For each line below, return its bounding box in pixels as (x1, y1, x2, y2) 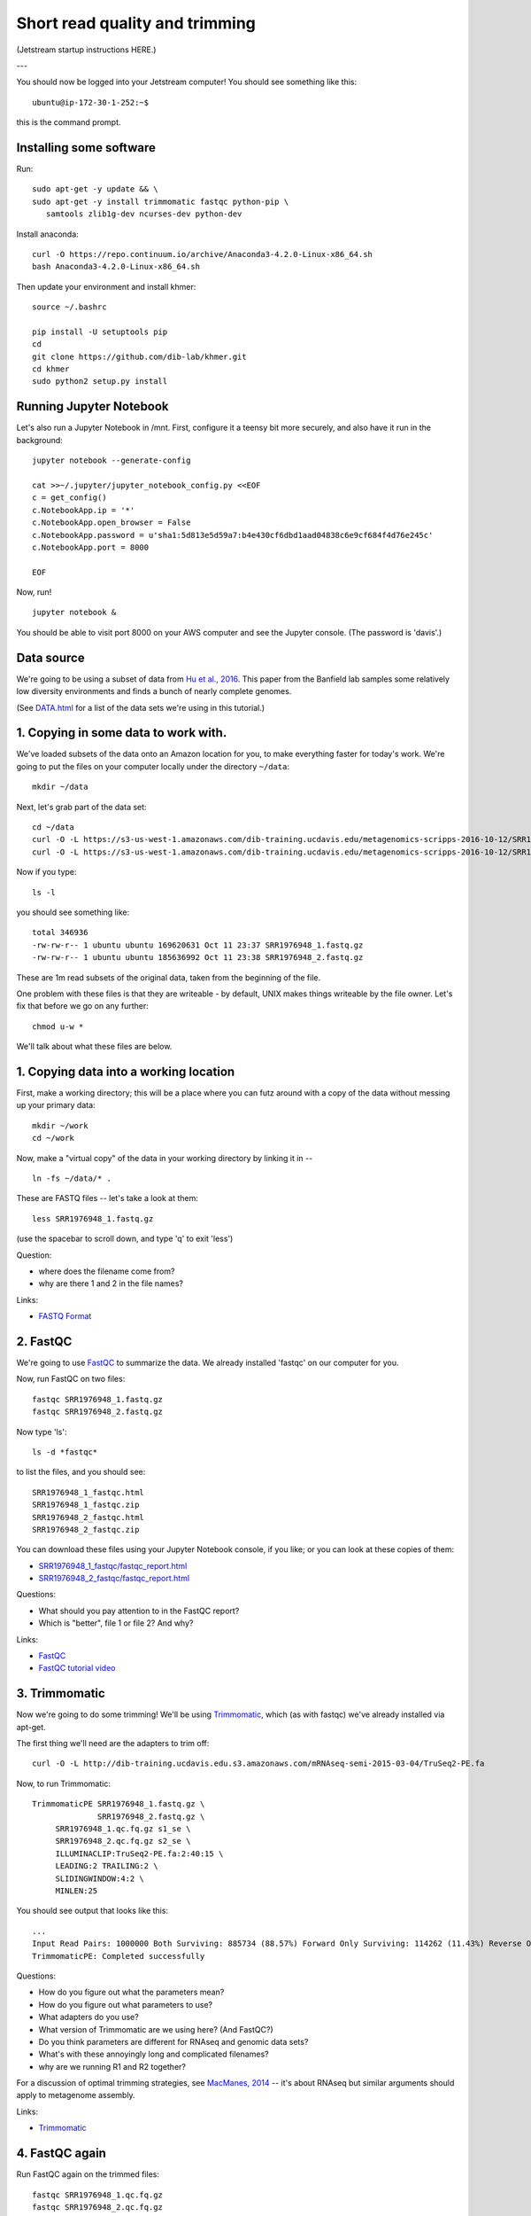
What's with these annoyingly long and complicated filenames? (38, 2048, 269, 2060)
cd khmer (32, 364, 70, 374)
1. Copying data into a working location (16, 1064, 235, 1079)
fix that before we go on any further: (16, 1001, 150, 1011)
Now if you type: (16, 867, 77, 878)
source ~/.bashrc (32, 302, 107, 312)
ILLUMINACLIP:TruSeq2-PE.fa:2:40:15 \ (55, 1848, 224, 1859)
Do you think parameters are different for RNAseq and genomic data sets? (38, 2036, 309, 2047)
